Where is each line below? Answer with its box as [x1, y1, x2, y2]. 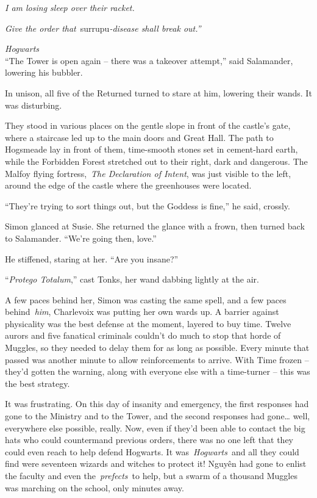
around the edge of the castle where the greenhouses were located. [5, 179, 252, 192]
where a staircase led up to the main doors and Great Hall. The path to [5, 131, 274, 143]
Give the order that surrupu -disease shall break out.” [5, 21, 201, 34]
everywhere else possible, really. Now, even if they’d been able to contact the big [5, 421, 305, 434]
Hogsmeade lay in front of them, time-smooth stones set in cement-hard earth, [5, 143, 298, 156]
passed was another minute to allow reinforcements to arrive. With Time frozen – [5, 353, 309, 366]
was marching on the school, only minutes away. [5, 481, 184, 494]
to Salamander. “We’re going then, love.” [5, 231, 157, 244]
